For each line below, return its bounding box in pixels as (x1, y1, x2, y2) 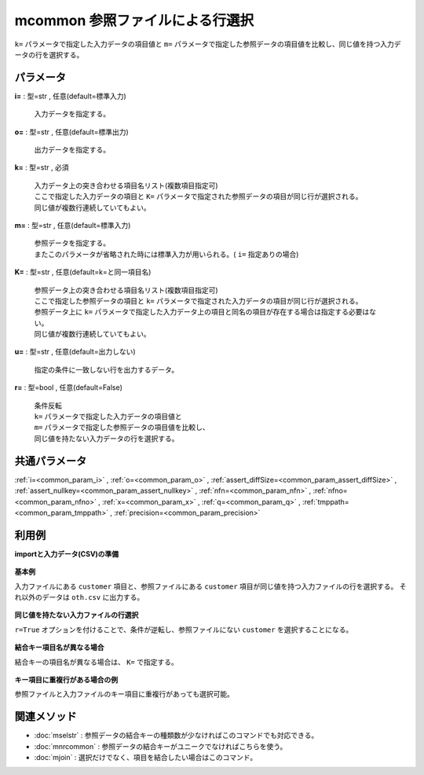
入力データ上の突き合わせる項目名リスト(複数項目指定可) (34, 181, 219, 190)
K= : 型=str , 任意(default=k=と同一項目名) (14, 267, 152, 277)
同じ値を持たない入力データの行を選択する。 (34, 433, 179, 443)
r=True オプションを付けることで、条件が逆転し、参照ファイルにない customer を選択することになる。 (14, 625, 353, 634)
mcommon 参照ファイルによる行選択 (14, 12, 254, 29)
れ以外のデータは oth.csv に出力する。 (14, 592, 144, 601)
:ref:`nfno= (313, 486, 349, 495)
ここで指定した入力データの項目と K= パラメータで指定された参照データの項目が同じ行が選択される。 (34, 192, 363, 201)
